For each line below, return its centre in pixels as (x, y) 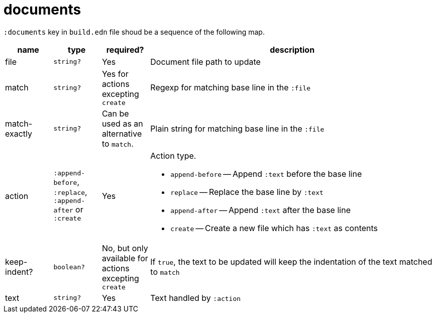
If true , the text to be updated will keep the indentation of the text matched (291, 262)
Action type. (173, 155)
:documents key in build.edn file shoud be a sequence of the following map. (134, 32)
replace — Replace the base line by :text (247, 192)
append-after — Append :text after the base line (260, 210)
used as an (122, 123)
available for (125, 258)
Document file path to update (205, 62)
